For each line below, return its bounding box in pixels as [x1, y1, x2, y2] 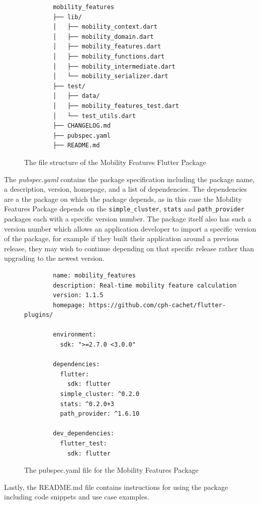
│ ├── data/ [53, 92, 100, 100]
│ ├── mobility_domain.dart [53, 33, 154, 40]
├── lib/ [53, 13, 82, 21]
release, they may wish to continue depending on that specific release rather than [4, 243, 254, 253]
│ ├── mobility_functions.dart [53, 52, 165, 60]
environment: [53, 331, 97, 339]
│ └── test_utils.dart [53, 112, 136, 120]
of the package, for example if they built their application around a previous [4, 233, 239, 244]
